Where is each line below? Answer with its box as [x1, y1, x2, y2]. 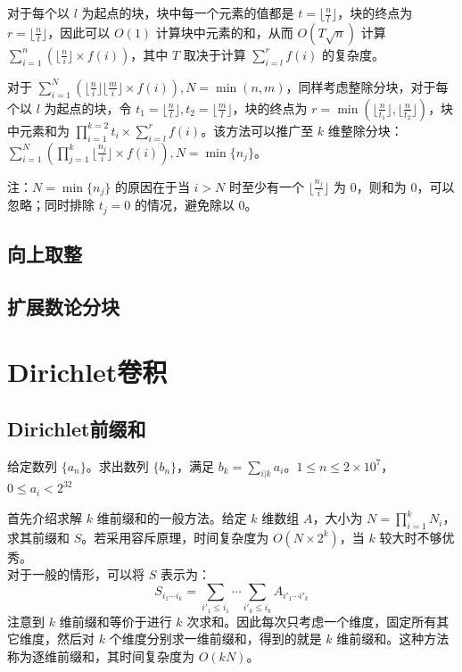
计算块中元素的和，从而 [155, 22, 293, 41]
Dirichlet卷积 [7, 353, 168, 390]
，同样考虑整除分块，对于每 [285, 77, 449, 95]
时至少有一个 [228, 177, 304, 195]
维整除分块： [327, 120, 403, 139]
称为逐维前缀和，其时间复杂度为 [7, 646, 194, 665]
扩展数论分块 [7, 292, 120, 319]
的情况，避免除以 [134, 195, 235, 214]
